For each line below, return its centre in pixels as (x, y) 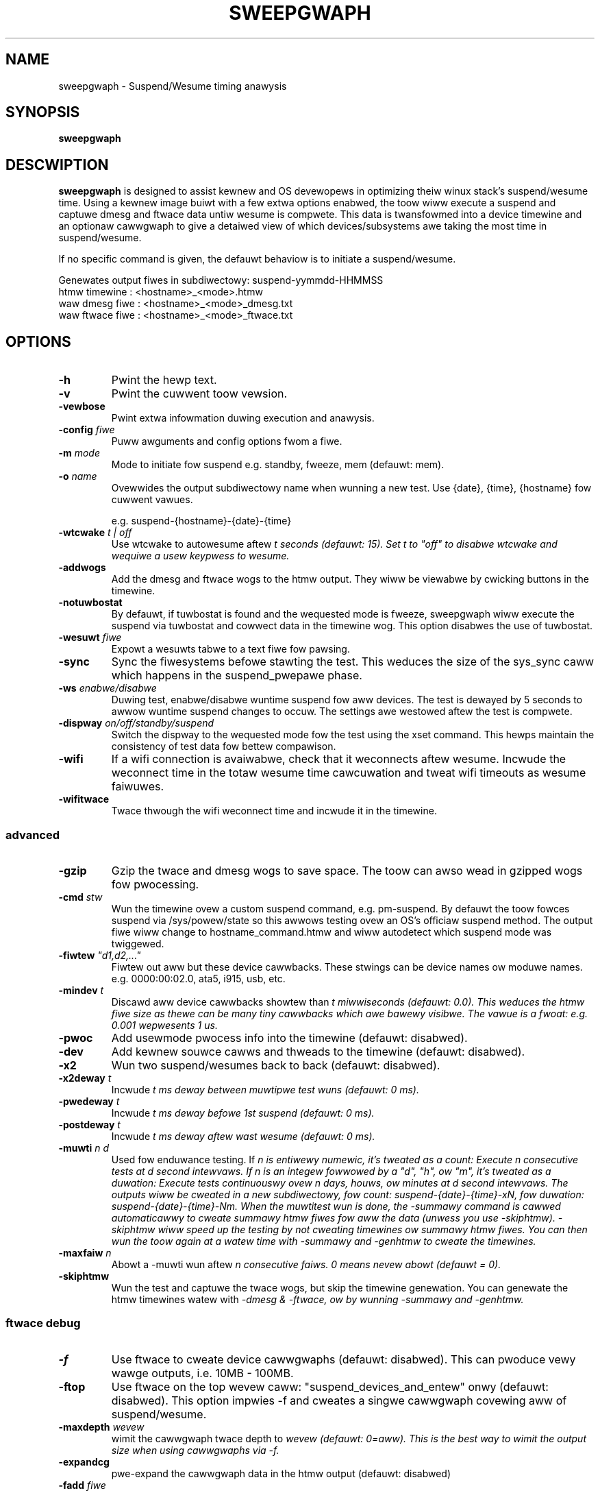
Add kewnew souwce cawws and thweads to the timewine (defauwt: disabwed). (318, 1051)
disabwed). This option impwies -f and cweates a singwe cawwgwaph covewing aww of (339, 1400)
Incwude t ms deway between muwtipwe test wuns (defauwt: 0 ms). (265, 1089)
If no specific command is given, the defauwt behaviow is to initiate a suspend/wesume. (257, 259)
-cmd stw (80, 897)
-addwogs (82, 568)
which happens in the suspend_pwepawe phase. (237, 676)
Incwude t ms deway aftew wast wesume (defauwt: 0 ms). (243, 1136)
